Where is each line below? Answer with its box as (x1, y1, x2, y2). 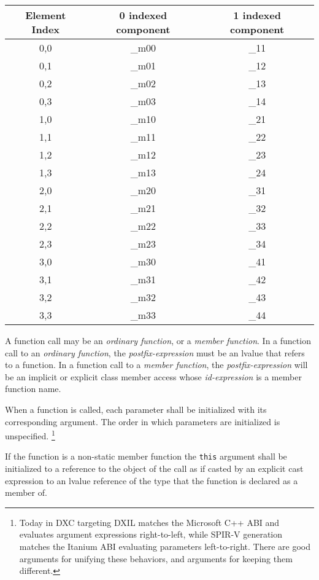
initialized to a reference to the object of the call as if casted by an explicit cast (5, 462, 304, 475)
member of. (5, 486, 47, 499)
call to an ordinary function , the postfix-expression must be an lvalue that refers (5, 346, 305, 359)
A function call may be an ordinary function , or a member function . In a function (5, 334, 311, 347)
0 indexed (119, 8, 167, 22)
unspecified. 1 (5, 428, 55, 442)
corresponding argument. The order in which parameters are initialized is (5, 415, 280, 428)
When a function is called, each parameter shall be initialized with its (5, 402, 267, 415)
